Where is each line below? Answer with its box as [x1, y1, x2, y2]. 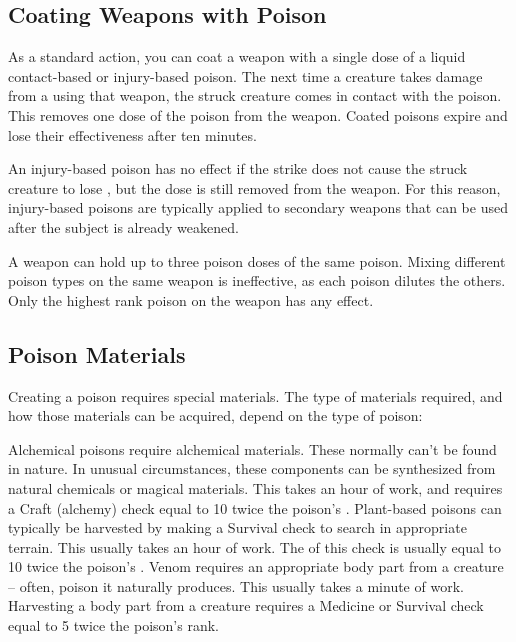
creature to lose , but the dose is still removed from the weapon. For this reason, [8, 177, 501, 198]
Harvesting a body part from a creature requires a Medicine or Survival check [8, 595, 484, 616]
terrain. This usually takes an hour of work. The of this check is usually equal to [8, 536, 501, 557]
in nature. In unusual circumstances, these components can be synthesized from [8, 458, 496, 479]
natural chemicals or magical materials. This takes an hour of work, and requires [8, 477, 503, 498]
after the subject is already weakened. [8, 216, 239, 237]
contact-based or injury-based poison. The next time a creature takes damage [8, 65, 483, 86]
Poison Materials [8, 338, 186, 369]
